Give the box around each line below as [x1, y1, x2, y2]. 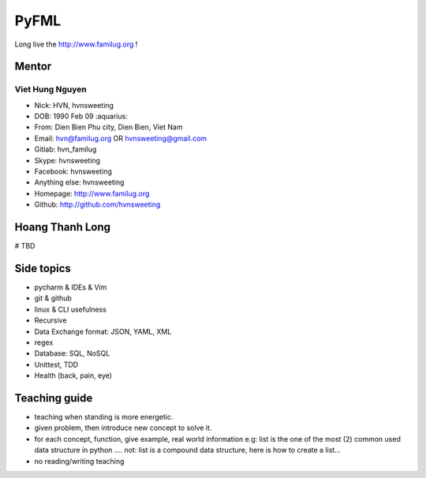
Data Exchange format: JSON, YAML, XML [34, 327, 172, 336]
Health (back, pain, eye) [34, 371, 113, 380]
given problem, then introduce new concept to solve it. [34, 423, 212, 433]
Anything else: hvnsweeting [34, 177, 125, 187]
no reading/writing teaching [34, 456, 125, 465]
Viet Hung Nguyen [14, 84, 87, 95]
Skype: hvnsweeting [34, 155, 101, 165]
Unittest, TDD [34, 360, 79, 369]
